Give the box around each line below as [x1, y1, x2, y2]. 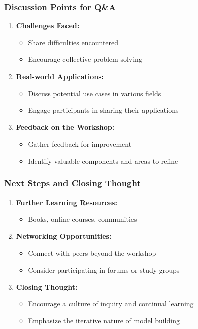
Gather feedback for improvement [28, 139, 132, 149]
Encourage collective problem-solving [28, 54, 142, 64]
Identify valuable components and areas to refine [28, 155, 178, 166]
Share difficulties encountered [28, 37, 119, 47]
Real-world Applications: [16, 71, 104, 81]
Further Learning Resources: [16, 196, 117, 207]
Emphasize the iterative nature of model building [28, 315, 180, 325]
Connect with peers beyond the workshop [28, 247, 156, 258]
